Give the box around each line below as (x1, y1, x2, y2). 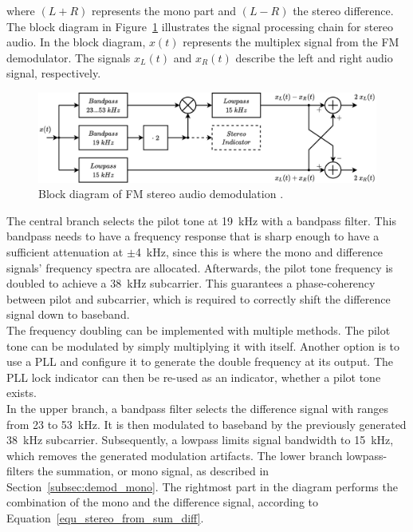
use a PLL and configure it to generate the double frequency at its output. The (6, 353, 394, 370)
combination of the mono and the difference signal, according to (6, 494, 318, 510)
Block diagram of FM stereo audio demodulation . (38, 185, 284, 202)
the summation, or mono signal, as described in (37, 463, 269, 479)
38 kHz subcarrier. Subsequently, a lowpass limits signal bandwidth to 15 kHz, (6, 431, 394, 448)
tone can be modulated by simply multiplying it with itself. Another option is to (6, 337, 400, 354)
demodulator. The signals (6, 49, 131, 66)
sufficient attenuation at (6, 243, 124, 260)
